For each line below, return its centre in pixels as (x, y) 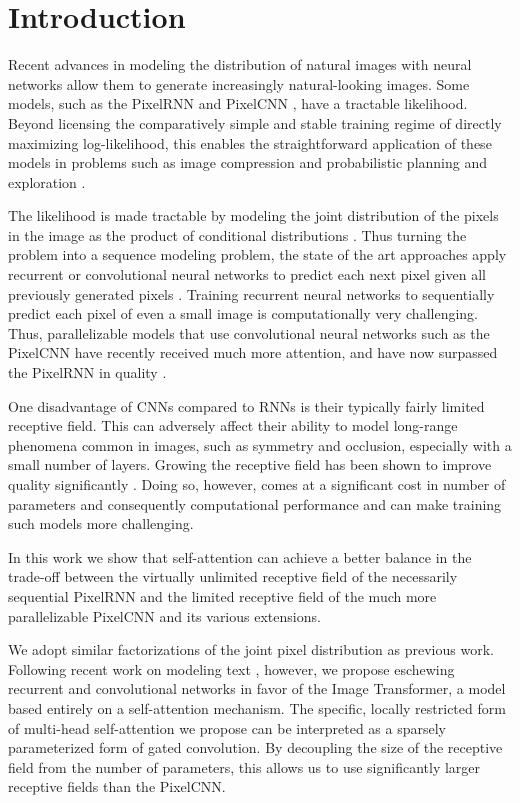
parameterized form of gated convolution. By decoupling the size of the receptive (255, 747)
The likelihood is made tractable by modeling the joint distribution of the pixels (253, 215)
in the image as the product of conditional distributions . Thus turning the (237, 234)
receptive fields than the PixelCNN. (117, 786)
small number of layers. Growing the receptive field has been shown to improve (250, 464)
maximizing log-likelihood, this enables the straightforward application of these (250, 142)
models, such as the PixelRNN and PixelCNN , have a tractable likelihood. (238, 103)
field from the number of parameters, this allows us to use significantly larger (244, 766)
